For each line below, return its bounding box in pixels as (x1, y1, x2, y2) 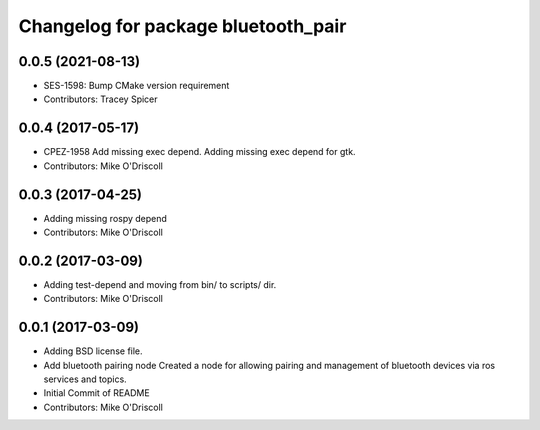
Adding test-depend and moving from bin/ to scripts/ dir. (43, 278, 277, 290)
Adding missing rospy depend (43, 212, 167, 224)
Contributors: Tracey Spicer (43, 93, 159, 105)
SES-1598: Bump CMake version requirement (43, 80, 230, 92)
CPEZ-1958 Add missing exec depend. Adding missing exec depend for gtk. (43, 146, 356, 158)
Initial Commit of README (43, 387, 150, 399)
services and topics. (43, 373, 127, 385)
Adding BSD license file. (43, 345, 144, 357)
